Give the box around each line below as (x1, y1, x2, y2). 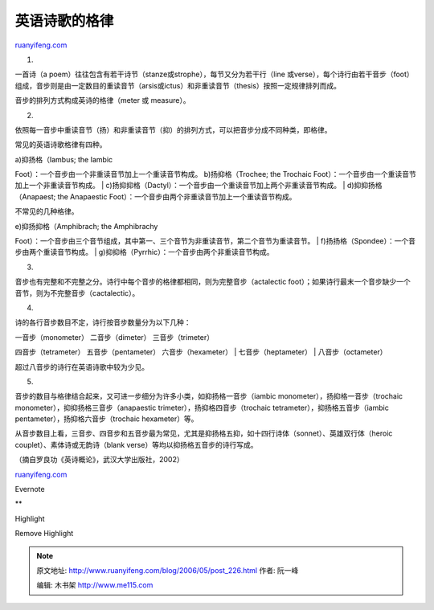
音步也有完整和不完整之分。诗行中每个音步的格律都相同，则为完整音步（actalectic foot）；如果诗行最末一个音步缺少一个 (14, 277, 411, 287)
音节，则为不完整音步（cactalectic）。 (14, 288, 140, 297)
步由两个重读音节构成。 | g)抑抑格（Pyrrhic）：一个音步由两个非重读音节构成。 (14, 248, 274, 257)
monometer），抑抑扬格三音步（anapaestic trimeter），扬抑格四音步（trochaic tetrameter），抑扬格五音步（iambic (14, 403, 389, 412)
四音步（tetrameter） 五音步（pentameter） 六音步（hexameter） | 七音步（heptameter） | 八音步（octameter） (14, 347, 387, 357)
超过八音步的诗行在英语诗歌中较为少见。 (14, 362, 149, 371)
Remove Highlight (14, 529, 74, 538)
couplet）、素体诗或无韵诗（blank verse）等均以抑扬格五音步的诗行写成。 (14, 440, 258, 449)
